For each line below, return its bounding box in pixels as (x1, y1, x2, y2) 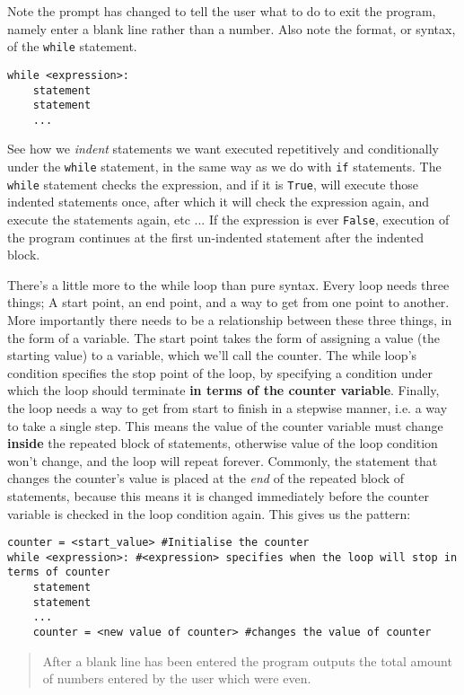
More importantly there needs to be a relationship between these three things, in (7, 311, 452, 329)
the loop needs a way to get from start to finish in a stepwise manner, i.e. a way (7, 398, 448, 417)
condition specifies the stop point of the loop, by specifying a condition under (7, 363, 433, 382)
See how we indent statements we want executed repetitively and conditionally (7, 139, 439, 158)
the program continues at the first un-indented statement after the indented (7, 227, 424, 246)
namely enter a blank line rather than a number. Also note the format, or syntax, (7, 19, 456, 38)
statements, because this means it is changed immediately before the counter (7, 486, 429, 505)
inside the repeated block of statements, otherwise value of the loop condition (7, 434, 438, 453)
